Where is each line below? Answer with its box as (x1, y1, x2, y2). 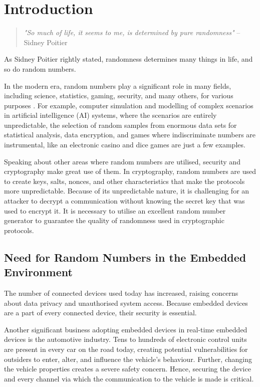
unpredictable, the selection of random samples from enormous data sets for (4, 119, 237, 130)
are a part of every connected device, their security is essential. (4, 307, 197, 318)
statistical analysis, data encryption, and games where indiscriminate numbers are (4, 129, 256, 140)
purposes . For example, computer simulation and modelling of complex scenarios (4, 100, 253, 110)
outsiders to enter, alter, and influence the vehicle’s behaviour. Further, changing (4, 353, 252, 364)
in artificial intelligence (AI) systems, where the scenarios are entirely (4, 110, 217, 120)
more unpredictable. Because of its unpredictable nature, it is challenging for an (4, 185, 249, 196)
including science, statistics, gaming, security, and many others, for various (4, 90, 233, 101)
